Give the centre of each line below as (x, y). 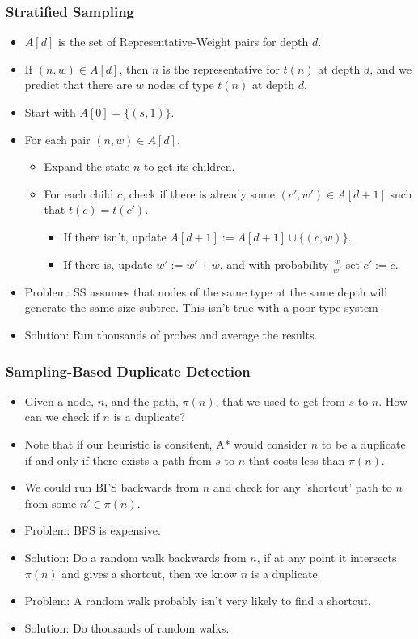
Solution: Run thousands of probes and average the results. (171, 335)
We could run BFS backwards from (112, 487)
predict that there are (78, 85)
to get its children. (190, 166)
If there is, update (108, 264)
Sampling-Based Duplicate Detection (128, 371)
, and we (391, 68)
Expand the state (87, 166)
